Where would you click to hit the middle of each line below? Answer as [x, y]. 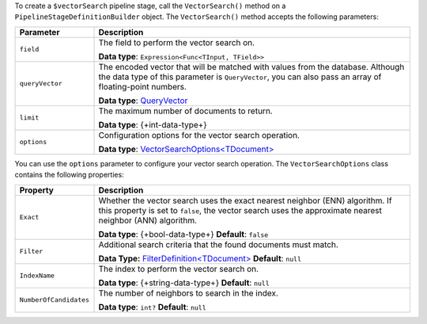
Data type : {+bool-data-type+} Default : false [183, 234]
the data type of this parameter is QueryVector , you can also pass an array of [240, 77]
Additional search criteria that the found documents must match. [219, 244]
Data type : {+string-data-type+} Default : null [184, 283]
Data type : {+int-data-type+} [153, 124]
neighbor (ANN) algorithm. [148, 220]
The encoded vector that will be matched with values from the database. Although [251, 67]
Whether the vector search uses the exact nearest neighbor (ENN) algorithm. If [245, 200]
